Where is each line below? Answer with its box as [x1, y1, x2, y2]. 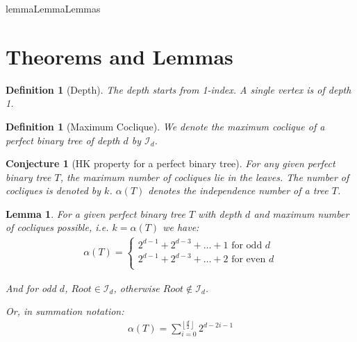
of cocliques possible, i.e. [6, 220, 109, 234]
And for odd [6, 280, 56, 295]
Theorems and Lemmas [6, 42, 233, 70]
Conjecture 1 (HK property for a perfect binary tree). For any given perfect [6, 156, 335, 171]
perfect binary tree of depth [6, 132, 120, 147]
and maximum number [254, 206, 349, 221]
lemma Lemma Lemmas [6, 1, 101, 15]
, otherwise [113, 280, 160, 295]
